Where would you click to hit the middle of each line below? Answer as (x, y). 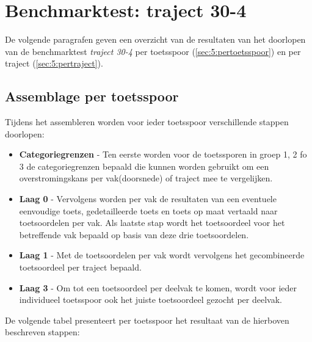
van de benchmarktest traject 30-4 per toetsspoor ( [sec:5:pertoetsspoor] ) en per (153, 51)
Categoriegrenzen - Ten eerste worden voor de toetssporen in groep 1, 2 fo (163, 154)
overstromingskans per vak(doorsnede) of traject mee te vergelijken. (146, 178)
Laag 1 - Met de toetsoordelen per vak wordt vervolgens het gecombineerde (162, 255)
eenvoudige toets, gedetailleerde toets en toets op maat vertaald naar (148, 210)
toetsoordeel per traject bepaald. (80, 267)
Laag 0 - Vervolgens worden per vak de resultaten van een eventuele (148, 199)
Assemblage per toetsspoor (92, 96)
